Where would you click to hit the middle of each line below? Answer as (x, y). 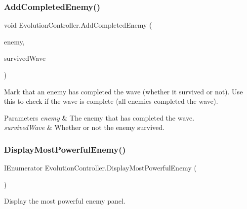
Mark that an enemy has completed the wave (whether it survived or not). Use (123, 91)
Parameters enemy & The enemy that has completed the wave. (99, 117)
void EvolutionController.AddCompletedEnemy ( (78, 25)
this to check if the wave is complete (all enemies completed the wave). (111, 101)
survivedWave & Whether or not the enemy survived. (84, 127)
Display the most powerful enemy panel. (65, 201)
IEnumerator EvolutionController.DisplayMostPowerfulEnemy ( (100, 168)
